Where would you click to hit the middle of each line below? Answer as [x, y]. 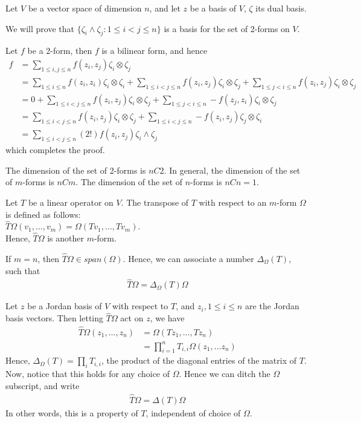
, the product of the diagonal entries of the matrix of [199, 360]
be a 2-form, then [60, 51]
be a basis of [213, 8]
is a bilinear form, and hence [155, 51]
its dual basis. [281, 8]
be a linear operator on [71, 202]
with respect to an [233, 202]
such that [23, 270]
